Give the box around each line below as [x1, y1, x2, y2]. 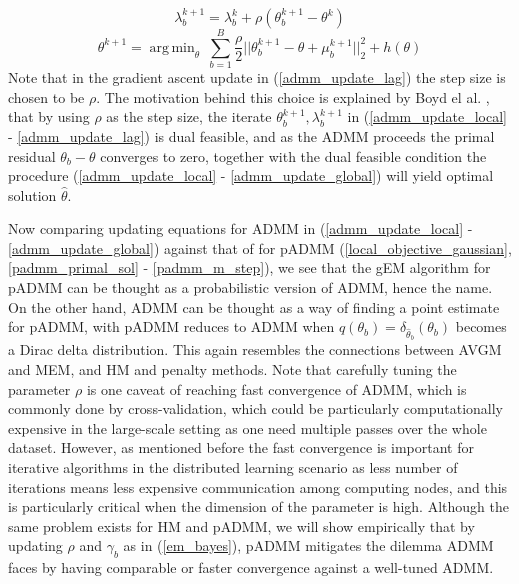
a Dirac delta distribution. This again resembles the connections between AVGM [8, 339, 502, 360]
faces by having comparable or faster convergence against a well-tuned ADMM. [8, 557, 494, 578]
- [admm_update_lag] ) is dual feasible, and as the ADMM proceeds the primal [8, 125, 495, 146]
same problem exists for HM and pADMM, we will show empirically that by [8, 515, 475, 536]
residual [8, 145, 56, 166]
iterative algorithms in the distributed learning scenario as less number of [8, 456, 458, 477]
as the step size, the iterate [106, 106, 272, 127]
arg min [149, 40, 195, 55]
